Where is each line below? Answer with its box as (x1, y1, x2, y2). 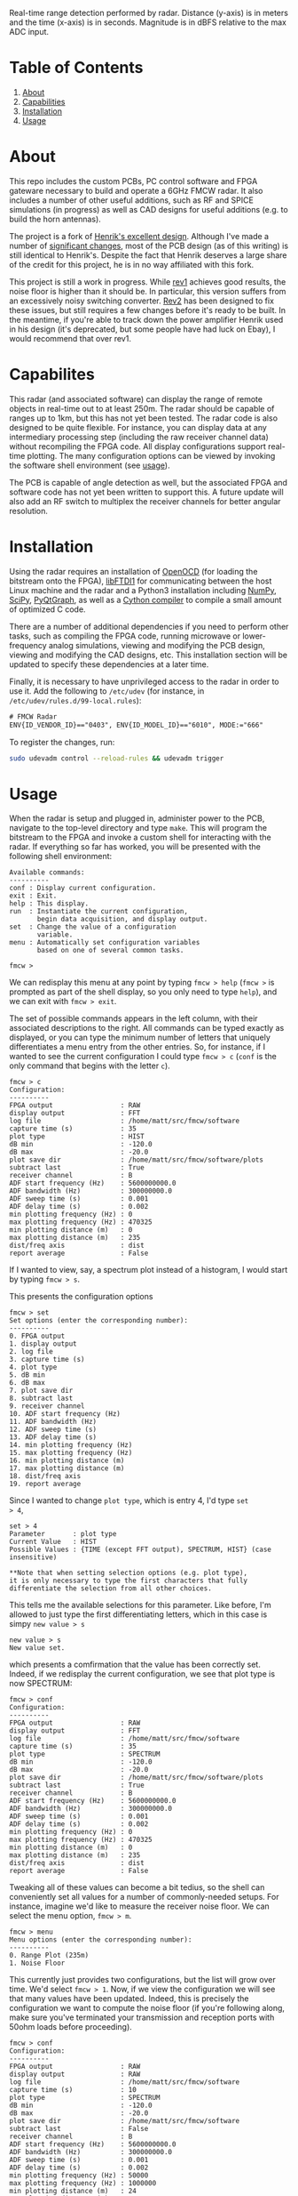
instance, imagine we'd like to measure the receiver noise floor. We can (9, 1901, 271, 1911)
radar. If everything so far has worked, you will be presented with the (9, 841, 262, 852)
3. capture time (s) (9, 1355, 86, 1364)
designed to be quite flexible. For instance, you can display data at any (9, 422, 268, 432)
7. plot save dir (9, 1387, 74, 1396)
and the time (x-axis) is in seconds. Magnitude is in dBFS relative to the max (9, 17, 286, 28)
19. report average (9, 1480, 82, 1489)
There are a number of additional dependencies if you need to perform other (9, 621, 289, 631)
